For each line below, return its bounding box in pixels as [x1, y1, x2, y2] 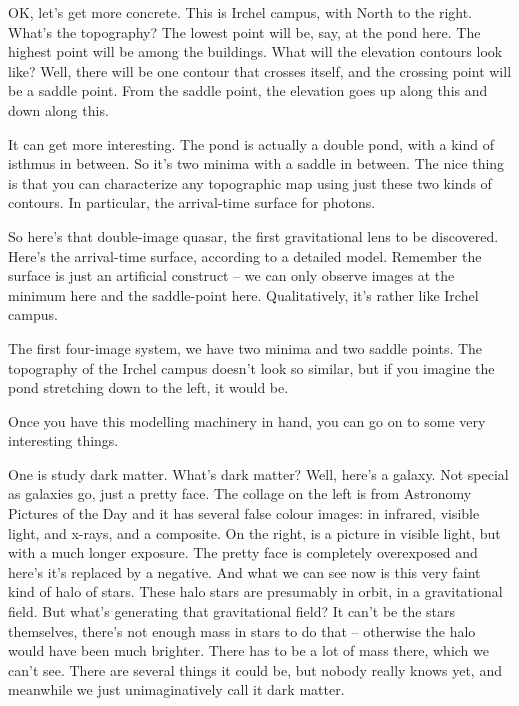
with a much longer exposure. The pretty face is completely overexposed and [8, 542, 478, 563]
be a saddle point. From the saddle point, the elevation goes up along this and [8, 80, 488, 101]
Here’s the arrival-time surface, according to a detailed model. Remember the [8, 245, 482, 266]
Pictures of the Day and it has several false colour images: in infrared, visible [8, 503, 480, 524]
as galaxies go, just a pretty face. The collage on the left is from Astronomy [8, 483, 472, 504]
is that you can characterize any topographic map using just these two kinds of [8, 172, 492, 193]
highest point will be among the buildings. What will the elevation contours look [8, 41, 503, 62]
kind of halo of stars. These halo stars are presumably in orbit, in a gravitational [8, 581, 503, 602]
